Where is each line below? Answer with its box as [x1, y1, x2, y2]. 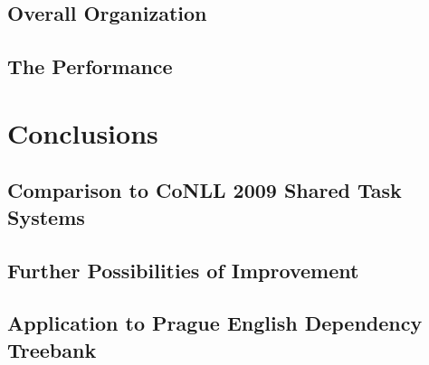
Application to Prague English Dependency [7, 309, 423, 337]
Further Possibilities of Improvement [7, 256, 359, 284]
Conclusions [7, 114, 158, 151]
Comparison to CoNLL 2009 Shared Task [7, 176, 402, 204]
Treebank [7, 335, 97, 363]
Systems [7, 202, 85, 230]
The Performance [7, 52, 173, 80]
